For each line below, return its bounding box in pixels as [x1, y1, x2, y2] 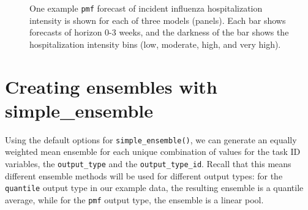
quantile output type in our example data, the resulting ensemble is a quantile [5, 181, 304, 194]
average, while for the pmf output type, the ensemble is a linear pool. [5, 193, 264, 206]
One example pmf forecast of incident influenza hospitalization [29, 2, 263, 14]
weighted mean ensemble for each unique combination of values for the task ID [5, 145, 301, 158]
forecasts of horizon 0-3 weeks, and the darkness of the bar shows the [29, 26, 289, 39]
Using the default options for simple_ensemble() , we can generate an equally [5, 133, 297, 146]
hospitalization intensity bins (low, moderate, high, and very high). [29, 37, 281, 50]
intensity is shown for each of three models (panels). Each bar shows [29, 13, 286, 26]
